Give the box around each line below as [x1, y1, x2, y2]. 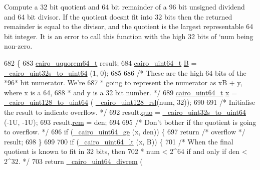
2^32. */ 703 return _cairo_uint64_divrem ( [4, 155, 143, 166]
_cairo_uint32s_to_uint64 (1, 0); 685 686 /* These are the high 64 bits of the [4, 67, 246, 78]
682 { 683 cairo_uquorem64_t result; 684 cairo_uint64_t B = [4, 57, 197, 68]
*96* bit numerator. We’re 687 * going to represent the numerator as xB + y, [4, 77, 242, 88]
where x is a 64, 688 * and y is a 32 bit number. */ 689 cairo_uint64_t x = [4, 87, 237, 97]
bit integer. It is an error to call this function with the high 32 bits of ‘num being [4, 31, 253, 41]
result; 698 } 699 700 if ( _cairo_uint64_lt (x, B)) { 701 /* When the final [4, 136, 233, 146]
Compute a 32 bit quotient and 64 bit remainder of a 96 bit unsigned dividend [4, 2, 245, 12]
